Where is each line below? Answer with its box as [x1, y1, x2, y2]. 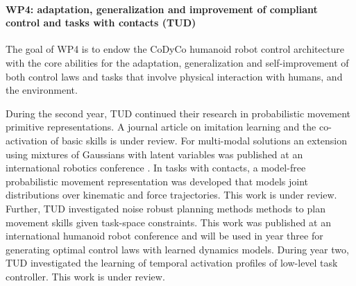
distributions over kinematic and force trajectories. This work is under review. [6, 187, 337, 202]
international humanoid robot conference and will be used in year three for [6, 228, 323, 243]
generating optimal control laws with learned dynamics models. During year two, [6, 242, 349, 256]
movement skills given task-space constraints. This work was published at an [6, 214, 331, 229]
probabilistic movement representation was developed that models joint [6, 174, 308, 188]
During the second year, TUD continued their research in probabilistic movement [6, 106, 351, 120]
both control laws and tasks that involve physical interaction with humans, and [6, 69, 343, 83]
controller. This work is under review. [6, 269, 165, 283]
